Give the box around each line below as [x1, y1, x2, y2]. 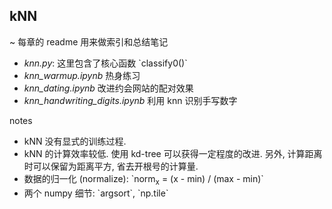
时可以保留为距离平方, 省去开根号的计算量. [23, 160, 199, 172]
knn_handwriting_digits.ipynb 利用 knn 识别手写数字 [23, 94, 238, 106]
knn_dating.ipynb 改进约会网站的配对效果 [23, 82, 194, 94]
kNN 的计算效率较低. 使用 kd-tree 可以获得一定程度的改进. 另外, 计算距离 [23, 147, 323, 159]
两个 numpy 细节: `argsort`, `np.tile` [23, 187, 169, 199]
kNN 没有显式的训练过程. [23, 135, 127, 147]
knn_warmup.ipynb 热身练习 [23, 69, 141, 81]
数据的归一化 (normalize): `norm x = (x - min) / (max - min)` [23, 172, 264, 187]
